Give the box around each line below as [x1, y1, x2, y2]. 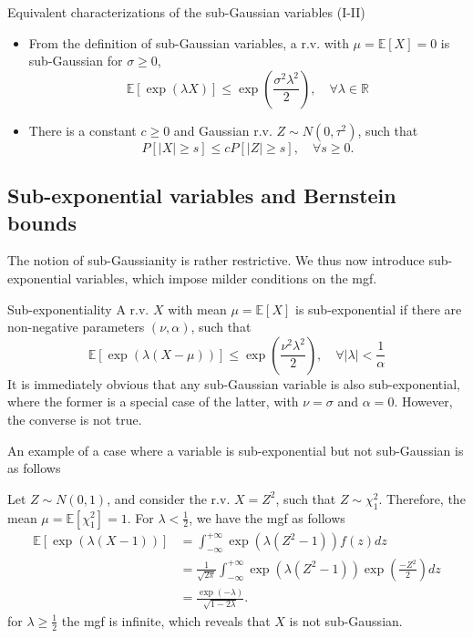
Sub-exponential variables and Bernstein [7, 181, 396, 210]
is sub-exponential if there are [294, 299, 462, 318]
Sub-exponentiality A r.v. [7, 299, 149, 318]
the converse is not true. [7, 409, 142, 428]
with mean [168, 299, 227, 318]
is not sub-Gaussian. [289, 611, 403, 630]
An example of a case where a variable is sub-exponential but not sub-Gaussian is [7, 440, 464, 459]
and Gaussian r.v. [173, 120, 272, 139]
